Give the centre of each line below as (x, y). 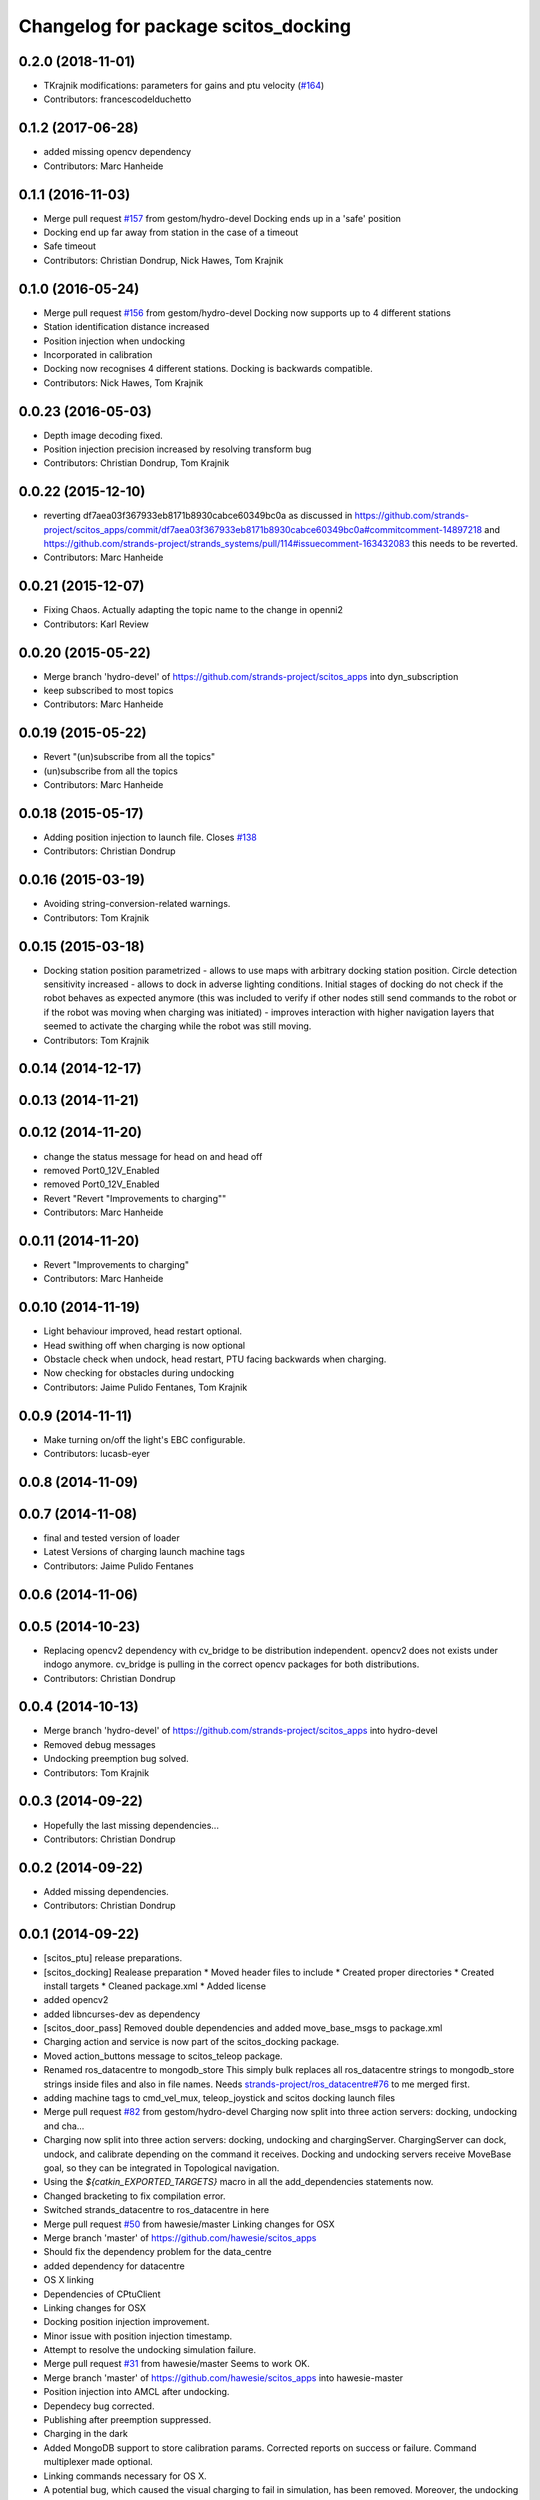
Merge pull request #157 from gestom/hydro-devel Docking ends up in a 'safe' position (222, 218)
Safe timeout (70, 246)
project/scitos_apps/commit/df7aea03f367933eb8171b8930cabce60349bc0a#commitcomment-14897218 (263, 529)
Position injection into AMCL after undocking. (136, 2392)
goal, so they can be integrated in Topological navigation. (161, 2167)
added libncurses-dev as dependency (122, 2014)
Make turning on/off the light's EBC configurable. (144, 1439)
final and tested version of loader (111, 1538)
